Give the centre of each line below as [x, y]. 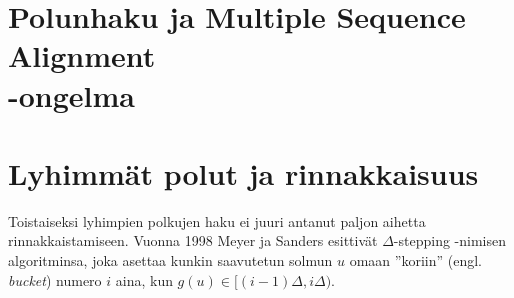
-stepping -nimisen [449, 240]
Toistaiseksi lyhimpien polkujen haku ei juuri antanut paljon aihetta [217, 220]
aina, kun [144, 279]
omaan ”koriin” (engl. [415, 260]
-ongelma [71, 94]
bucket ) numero [55, 279]
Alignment [82, 55]
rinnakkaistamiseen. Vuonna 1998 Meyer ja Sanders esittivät [193, 240]
